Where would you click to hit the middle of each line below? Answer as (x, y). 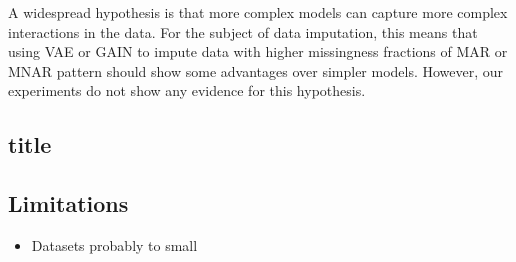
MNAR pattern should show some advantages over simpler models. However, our (256, 70)
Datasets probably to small (114, 244)
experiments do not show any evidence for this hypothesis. (187, 90)
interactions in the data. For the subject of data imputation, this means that (243, 31)
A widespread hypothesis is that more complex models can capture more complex (258, 12)
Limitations (68, 203)
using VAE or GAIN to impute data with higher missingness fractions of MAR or (258, 51)
